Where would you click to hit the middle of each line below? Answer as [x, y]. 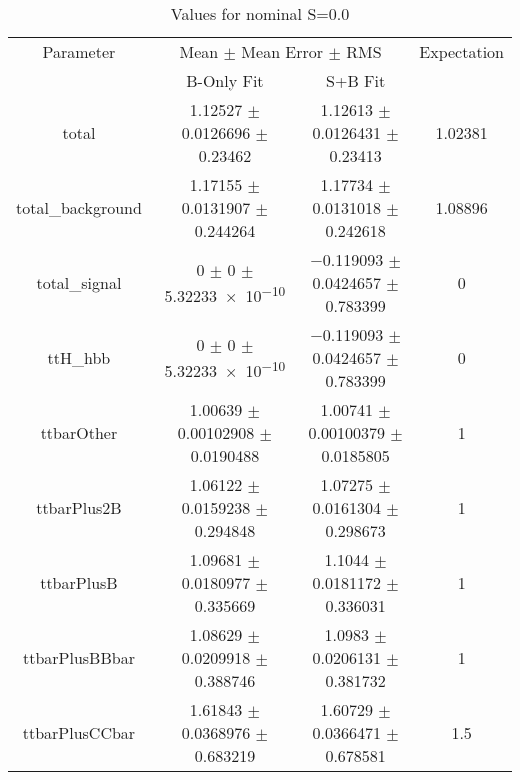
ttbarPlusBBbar [78, 657]
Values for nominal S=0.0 [260, 13]
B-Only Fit [225, 80]
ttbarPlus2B [79, 507]
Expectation [461, 51]
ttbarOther [79, 432]
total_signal [79, 282]
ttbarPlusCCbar [79, 732]
